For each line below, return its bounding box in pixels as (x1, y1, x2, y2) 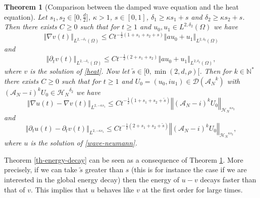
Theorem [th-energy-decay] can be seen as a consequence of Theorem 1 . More (4, 154, 243, 165)
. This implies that (31, 184, 88, 194)
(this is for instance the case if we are (131, 164, 247, 175)
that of (4, 184, 25, 194)
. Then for (199, 66, 232, 76)
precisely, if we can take (4, 164, 77, 175)
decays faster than (200, 174, 256, 185)
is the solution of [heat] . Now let (30, 66, 130, 76)
